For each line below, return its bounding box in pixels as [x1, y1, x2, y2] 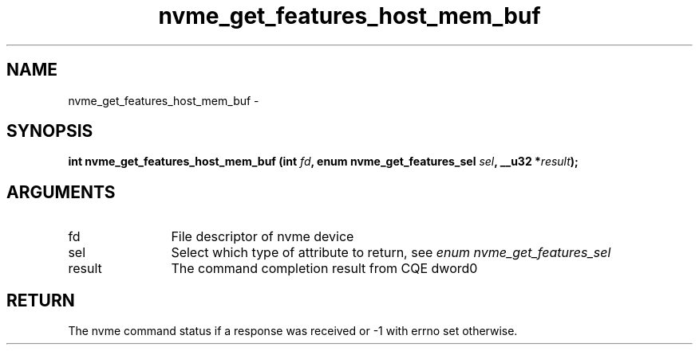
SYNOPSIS [6, 121, 93, 142]
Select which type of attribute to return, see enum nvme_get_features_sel [171, 244, 611, 261]
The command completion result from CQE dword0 [171, 260, 478, 277]
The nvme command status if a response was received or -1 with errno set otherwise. [68, 324, 518, 338]
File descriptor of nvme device [171, 228, 354, 245]
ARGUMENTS [6, 181, 116, 202]
